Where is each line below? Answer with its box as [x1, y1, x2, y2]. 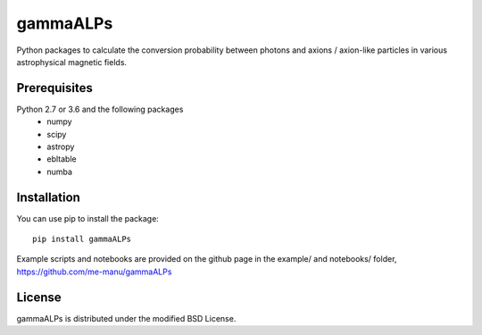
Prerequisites [16, 80, 93, 96]
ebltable [46, 154, 77, 164]
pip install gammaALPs [32, 234, 132, 245]
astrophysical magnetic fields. [16, 56, 128, 67]
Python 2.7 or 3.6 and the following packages [16, 104, 184, 114]
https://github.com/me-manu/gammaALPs [16, 266, 172, 277]
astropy [46, 141, 75, 152]
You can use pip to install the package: [16, 213, 160, 223]
